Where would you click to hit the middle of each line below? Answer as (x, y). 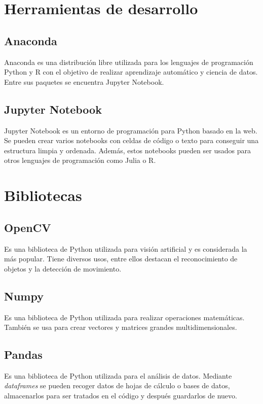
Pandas (23, 355)
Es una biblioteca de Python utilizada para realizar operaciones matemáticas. (124, 317)
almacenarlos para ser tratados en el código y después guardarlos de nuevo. (121, 396)
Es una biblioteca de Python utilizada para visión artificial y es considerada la (126, 248)
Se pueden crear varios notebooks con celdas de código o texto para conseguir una (131, 140)
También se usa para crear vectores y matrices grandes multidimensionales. (121, 327)
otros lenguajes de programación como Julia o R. (80, 160)
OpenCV (28, 227)
